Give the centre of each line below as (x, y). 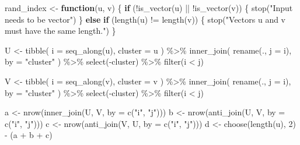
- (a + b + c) (29, 135)
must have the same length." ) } (60, 31)
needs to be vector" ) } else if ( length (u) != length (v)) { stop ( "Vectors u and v (145, 19)
